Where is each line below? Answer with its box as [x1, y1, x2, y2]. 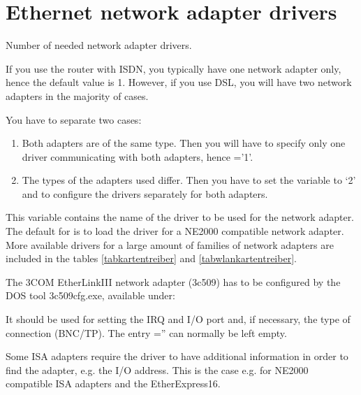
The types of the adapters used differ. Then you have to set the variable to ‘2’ [22, 173, 356, 187]
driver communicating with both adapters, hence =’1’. [22, 149, 253, 164]
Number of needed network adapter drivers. [6, 38, 192, 52]
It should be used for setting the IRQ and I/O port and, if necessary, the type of [6, 312, 351, 326]
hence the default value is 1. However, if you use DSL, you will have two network [6, 75, 352, 89]
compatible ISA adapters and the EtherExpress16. [6, 376, 221, 391]
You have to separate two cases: [6, 112, 142, 127]
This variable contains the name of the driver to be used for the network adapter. [6, 210, 355, 224]
